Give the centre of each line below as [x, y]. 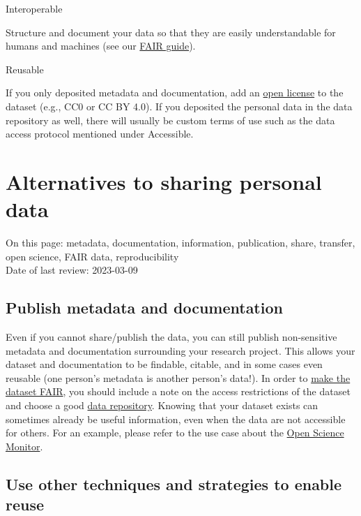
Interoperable [34, 8]
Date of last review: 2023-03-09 [72, 270]
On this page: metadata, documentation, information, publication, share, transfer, [180, 243]
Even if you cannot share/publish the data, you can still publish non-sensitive [171, 337]
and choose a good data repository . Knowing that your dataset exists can [162, 405]
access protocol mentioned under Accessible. [100, 134]
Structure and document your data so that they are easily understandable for [171, 32]
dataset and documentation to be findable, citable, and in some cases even [164, 364]
